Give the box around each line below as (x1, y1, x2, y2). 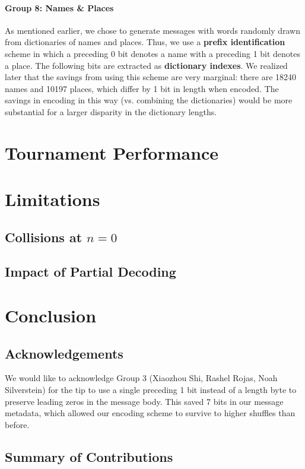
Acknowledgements (5, 344, 123, 362)
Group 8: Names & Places (5, 1, 114, 14)
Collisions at (5, 227, 82, 246)
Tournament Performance (5, 140, 219, 164)
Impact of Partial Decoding (5, 262, 176, 281)
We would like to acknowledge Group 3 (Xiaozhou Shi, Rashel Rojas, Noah (5, 372, 278, 384)
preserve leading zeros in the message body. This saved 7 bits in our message (5, 395, 284, 407)
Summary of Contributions (5, 447, 173, 465)
